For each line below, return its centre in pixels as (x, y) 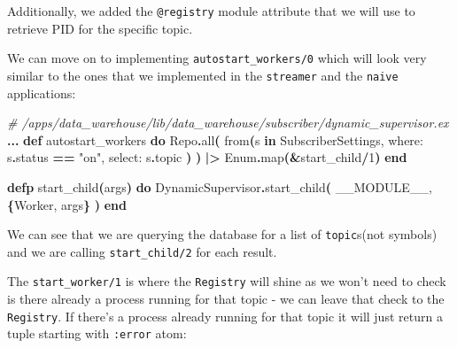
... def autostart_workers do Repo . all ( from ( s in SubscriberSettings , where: (215, 139)
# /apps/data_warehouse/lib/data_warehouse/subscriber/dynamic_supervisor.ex (228, 123)
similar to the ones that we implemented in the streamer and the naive (203, 75)
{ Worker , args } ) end (67, 204)
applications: (42, 93)
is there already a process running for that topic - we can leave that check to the (226, 299)
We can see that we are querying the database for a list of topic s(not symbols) (222, 234)
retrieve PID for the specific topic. (100, 28)
